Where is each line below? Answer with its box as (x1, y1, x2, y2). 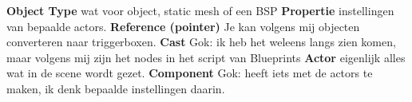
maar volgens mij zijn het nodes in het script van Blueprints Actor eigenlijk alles (6, 49, 406, 65)
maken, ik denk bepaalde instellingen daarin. (6, 80, 225, 96)
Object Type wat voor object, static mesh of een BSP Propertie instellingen (6, 2, 394, 18)
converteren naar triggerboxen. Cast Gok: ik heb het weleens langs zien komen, (6, 33, 396, 50)
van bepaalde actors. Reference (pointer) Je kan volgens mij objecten (6, 18, 360, 34)
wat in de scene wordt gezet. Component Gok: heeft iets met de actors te (6, 65, 373, 81)
